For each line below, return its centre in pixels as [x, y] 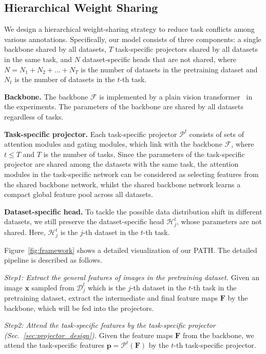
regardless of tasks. [34, 116]
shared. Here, [25, 232]
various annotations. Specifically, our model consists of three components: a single [133, 39]
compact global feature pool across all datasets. [79, 194]
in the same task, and [38, 59]
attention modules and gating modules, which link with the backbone [113, 144]
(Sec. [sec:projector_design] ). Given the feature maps [89, 335]
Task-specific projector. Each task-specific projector [91, 134]
